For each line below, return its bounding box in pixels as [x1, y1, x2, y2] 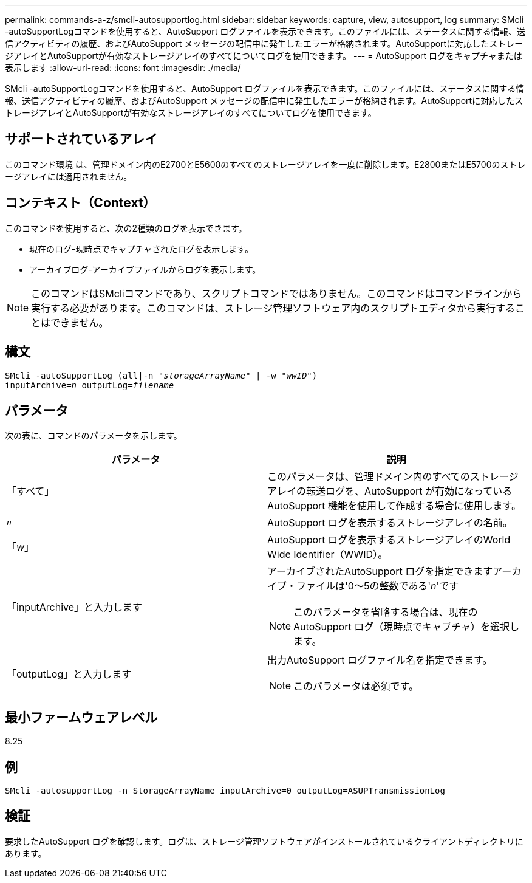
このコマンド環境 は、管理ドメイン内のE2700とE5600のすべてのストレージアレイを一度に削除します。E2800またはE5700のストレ [5, 159, 526, 170]
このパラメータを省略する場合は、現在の [293, 606, 478, 619]
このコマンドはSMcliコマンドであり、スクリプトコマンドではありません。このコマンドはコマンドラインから [31, 287, 522, 300]
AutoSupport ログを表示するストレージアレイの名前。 [267, 517, 513, 529]
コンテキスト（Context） [5, 195, 156, 211]
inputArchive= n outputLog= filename [5, 380, 174, 390]
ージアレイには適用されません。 [5, 171, 132, 182]
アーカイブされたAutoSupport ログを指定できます [267, 565, 493, 578]
